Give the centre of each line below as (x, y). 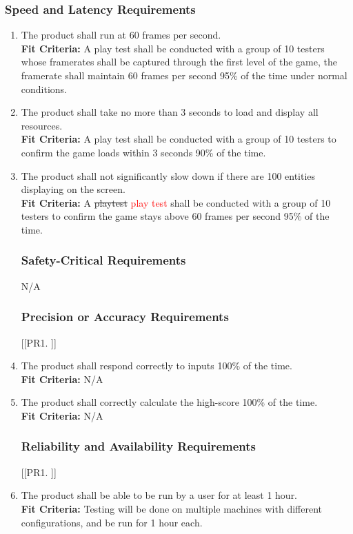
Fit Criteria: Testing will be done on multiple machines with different (171, 508)
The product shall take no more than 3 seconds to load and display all (170, 112)
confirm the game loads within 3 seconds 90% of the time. (143, 152)
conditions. (44, 89)
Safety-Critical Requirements (103, 260)
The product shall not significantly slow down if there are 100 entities (168, 175)
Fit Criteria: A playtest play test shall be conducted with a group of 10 (176, 202)
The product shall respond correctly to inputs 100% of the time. (157, 366)
